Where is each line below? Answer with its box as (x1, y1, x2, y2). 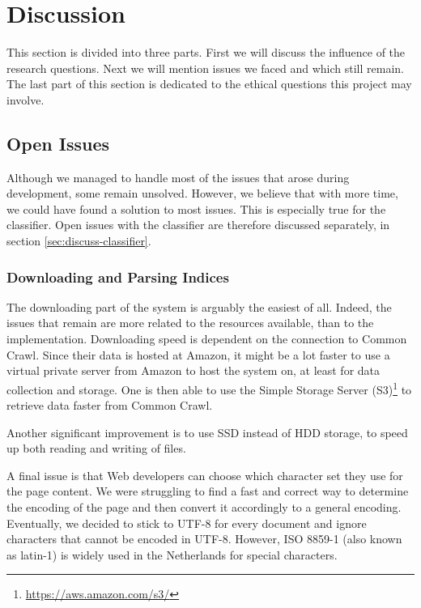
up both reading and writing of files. (6, 440, 186, 457)
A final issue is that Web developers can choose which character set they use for (6, 466, 403, 483)
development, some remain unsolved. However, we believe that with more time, (6, 185, 398, 202)
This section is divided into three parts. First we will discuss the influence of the (6, 44, 406, 61)
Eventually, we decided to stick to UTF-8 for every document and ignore (6, 514, 367, 531)
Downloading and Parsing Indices (6, 266, 229, 287)
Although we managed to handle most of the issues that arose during (6, 168, 350, 185)
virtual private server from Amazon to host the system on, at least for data (6, 362, 381, 379)
